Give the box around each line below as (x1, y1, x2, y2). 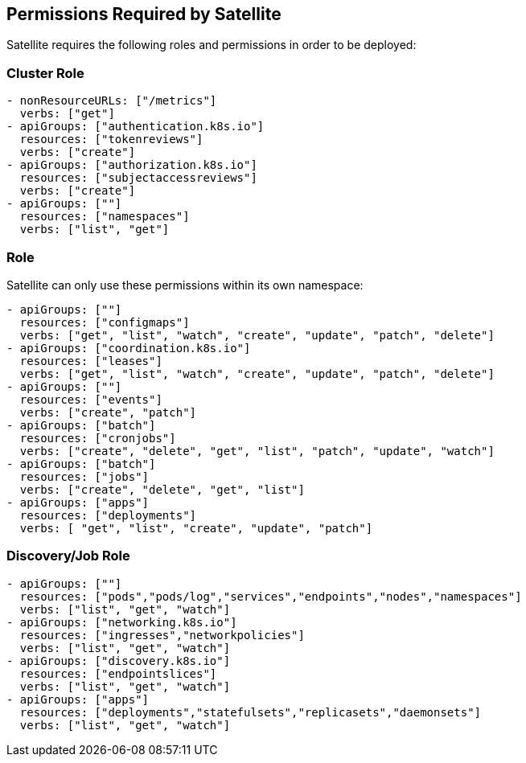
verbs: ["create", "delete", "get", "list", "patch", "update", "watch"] (19, 444, 495, 457)
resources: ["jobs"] (19, 470, 150, 483)
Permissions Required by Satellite (6, 4, 281, 24)
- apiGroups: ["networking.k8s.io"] (6, 615, 237, 629)
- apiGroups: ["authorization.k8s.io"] (6, 158, 257, 172)
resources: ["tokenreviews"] (19, 133, 203, 146)
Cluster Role (6, 64, 84, 81)
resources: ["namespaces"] (19, 210, 190, 224)
